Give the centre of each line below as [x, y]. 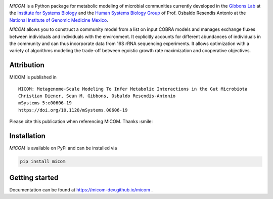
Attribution [27, 65]
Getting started [34, 177]
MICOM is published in [33, 77]
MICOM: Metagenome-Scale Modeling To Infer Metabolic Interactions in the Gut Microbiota [133, 89]
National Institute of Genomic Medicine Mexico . [59, 20]
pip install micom [43, 162]
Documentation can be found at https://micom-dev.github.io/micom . [81, 189]
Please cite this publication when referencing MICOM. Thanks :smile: [81, 122]
